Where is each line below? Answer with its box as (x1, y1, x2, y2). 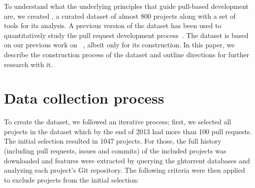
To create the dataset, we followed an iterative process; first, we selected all (4, 116, 231, 127)
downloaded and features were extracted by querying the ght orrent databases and (4, 155, 250, 165)
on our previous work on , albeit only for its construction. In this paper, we (4, 39, 235, 50)
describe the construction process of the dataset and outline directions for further (4, 49, 250, 59)
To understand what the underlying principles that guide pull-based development (4, 1, 249, 11)
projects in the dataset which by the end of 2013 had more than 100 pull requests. (4, 126, 252, 136)
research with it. (4, 59, 53, 69)
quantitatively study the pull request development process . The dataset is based (4, 30, 249, 40)
